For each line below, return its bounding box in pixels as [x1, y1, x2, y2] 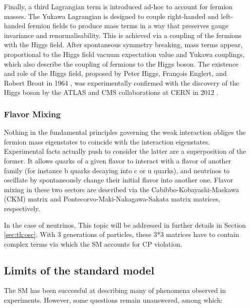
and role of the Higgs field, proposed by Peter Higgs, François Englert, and [4, 68, 227, 78]
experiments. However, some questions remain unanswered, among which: [4, 295, 223, 305]
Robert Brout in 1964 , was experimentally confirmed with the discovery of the [4, 77, 239, 88]
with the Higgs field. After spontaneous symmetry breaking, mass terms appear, [4, 39, 243, 50]
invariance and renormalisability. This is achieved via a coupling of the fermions [4, 30, 242, 40]
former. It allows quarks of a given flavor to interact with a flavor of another [4, 155, 232, 165]
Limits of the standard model [4, 262, 155, 277]
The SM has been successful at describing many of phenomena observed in [4, 285, 226, 295]
